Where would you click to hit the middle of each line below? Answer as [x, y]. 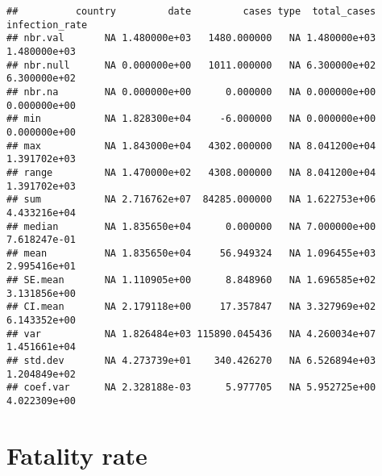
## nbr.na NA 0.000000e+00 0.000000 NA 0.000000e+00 [191, 92]
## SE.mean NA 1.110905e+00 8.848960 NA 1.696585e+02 [191, 280]
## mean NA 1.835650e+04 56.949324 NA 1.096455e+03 [191, 253]
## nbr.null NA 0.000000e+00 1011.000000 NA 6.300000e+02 [191, 65]
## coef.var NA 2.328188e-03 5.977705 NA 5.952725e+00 [191, 388]
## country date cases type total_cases [191, 11]
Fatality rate [77, 455]
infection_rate [47, 25]
